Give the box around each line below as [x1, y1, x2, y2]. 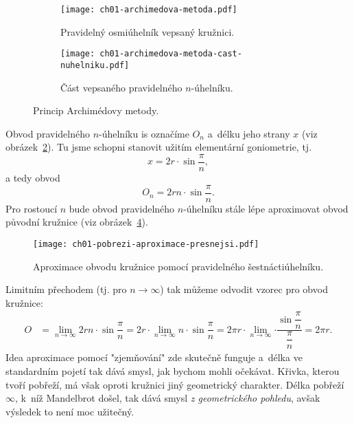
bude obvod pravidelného [69, 201, 175, 215]
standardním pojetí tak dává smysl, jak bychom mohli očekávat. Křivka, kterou [5, 363, 340, 378]
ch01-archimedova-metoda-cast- [99, 49, 242, 59]
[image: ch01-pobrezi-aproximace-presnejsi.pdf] [33, 239, 259, 249]
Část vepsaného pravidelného [60, 80, 182, 94]
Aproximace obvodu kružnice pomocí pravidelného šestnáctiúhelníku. [33, 259, 324, 273]
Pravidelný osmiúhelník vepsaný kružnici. [60, 24, 235, 39]
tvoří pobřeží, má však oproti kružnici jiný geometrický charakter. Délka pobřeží [5, 377, 344, 391]
